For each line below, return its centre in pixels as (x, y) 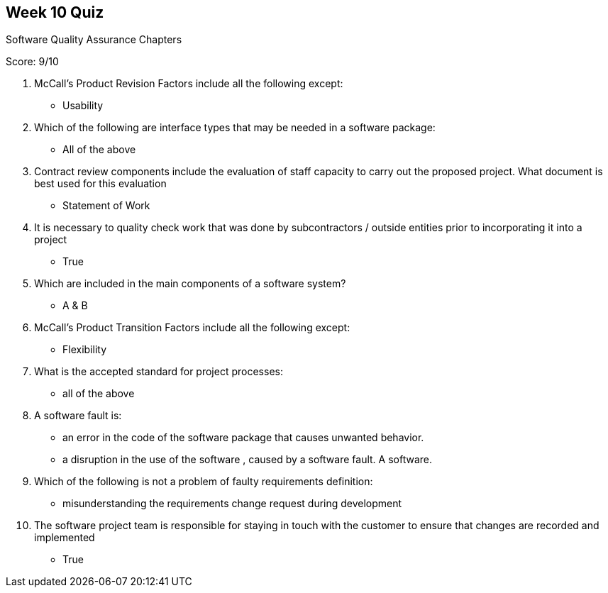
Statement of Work (106, 206)
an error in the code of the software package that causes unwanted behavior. (243, 438)
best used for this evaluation (100, 184)
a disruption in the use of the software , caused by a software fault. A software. (247, 460)
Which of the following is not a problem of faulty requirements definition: (204, 482)
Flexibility (85, 350)
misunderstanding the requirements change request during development (232, 504)
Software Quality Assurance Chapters (94, 40)
